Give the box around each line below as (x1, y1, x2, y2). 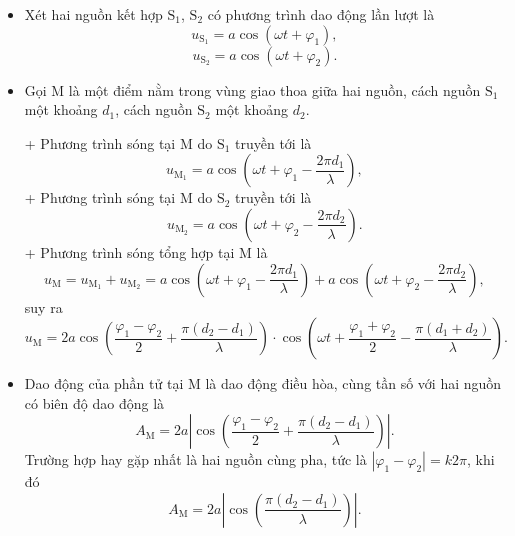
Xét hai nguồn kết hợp (24, 4, 163, 24)
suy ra (24, 296, 63, 317)
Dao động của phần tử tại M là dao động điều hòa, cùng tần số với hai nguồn (24, 373, 502, 394)
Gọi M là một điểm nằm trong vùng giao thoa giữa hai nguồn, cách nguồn (24, 79, 481, 100)
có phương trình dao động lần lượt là (207, 4, 435, 24)
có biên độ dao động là (24, 392, 165, 413)
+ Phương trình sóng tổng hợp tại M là (24, 241, 268, 262)
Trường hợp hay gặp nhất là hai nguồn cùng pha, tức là (24, 449, 367, 470)
